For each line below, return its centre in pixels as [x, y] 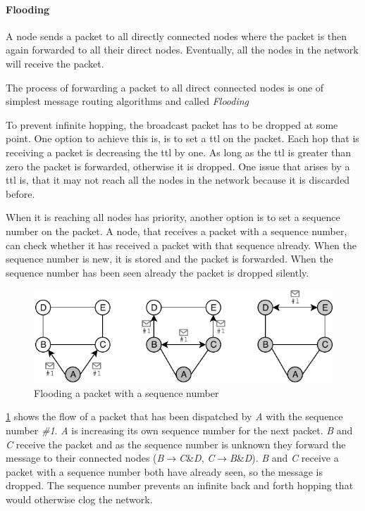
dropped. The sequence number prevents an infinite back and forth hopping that [180, 485]
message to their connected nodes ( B [85, 458]
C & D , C [197, 458]
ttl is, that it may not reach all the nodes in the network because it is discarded [178, 180]
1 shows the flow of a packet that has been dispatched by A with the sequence [174, 416]
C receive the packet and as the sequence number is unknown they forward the [176, 444]
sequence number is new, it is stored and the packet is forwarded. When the [169, 259]
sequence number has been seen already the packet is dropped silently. [157, 272]
